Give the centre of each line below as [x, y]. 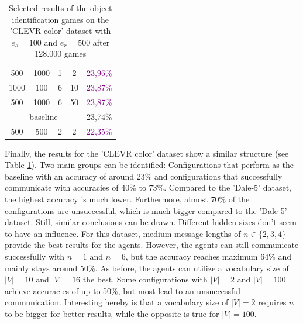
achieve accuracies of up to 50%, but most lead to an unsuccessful [123, 290]
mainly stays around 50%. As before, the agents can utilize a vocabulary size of [147, 268]
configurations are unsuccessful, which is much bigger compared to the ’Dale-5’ [146, 210]
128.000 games [61, 54]
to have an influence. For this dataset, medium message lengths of [123, 233]
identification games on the [60, 19]
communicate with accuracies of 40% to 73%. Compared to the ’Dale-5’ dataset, [148, 187]
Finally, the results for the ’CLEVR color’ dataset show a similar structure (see [147, 153]
